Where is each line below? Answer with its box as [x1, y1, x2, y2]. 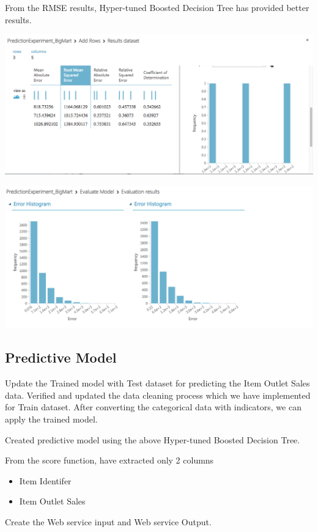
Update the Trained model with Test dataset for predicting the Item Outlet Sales [5, 377, 310, 390]
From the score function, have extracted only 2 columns [5, 454, 214, 467]
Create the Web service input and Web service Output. [5, 515, 212, 528]
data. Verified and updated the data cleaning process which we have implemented [5, 388, 311, 401]
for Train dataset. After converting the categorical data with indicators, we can [5, 401, 301, 413]
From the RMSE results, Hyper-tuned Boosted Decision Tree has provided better [5, 1, 309, 13]
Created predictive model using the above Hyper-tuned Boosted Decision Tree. [5, 433, 300, 446]
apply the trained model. [5, 413, 98, 426]
